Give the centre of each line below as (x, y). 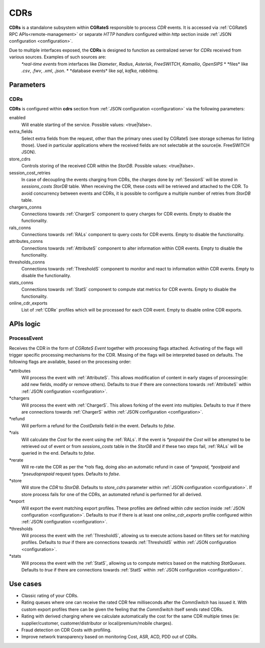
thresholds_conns (27, 262)
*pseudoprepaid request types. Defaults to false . (71, 474)
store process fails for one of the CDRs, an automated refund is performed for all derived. (112, 494)
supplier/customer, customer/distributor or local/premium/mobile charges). (97, 623)
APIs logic (25, 324)
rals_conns (20, 228)
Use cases (25, 584)
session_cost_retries (30, 173)
